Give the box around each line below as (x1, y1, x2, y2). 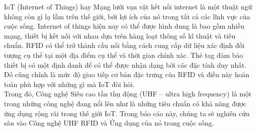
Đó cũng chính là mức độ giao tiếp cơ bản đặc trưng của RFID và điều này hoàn (4, 69, 250, 80)
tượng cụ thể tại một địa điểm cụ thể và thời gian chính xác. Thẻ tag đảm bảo (4, 49, 243, 60)
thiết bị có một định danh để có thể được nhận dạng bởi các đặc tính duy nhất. (4, 59, 247, 70)
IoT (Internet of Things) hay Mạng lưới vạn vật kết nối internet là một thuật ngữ (4, 1, 252, 11)
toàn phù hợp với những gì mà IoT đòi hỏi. (4, 79, 135, 89)
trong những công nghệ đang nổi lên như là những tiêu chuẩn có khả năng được (4, 98, 247, 108)
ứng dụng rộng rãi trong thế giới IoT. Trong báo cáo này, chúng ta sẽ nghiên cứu (4, 108, 250, 118)
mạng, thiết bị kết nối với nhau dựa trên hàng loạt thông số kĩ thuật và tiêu (4, 30, 236, 41)
